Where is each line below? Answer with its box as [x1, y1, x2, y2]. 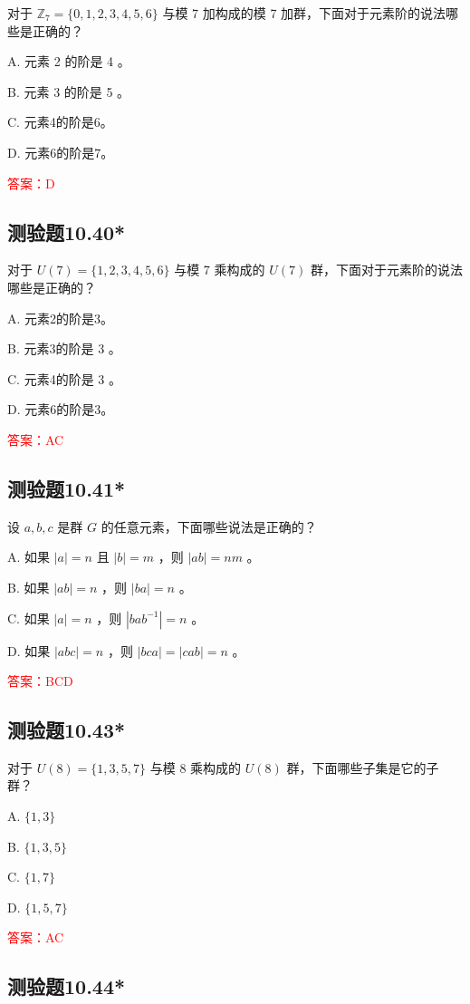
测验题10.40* [7, 217, 126, 246]
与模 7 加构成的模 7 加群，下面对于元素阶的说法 [162, 4, 446, 22]
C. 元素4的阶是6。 [7, 112, 113, 131]
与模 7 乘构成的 [174, 260, 265, 279]
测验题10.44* [7, 972, 126, 1000]
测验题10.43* [7, 716, 126, 744]
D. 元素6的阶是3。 [7, 400, 114, 419]
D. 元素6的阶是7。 [7, 142, 114, 161]
